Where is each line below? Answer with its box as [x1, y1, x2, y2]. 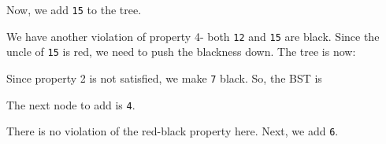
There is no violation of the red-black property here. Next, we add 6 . [6, 123, 339, 139]
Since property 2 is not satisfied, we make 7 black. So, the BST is [6, 69, 322, 86]
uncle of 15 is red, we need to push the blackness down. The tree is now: [6, 43, 356, 60]
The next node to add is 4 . [6, 96, 135, 113]
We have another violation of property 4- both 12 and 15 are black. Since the [6, 28, 380, 44]
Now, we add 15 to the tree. [6, 2, 142, 17]
